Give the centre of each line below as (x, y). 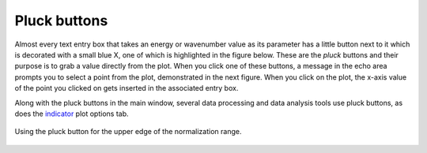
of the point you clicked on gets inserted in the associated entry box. (127, 88)
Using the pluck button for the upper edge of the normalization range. (128, 132)
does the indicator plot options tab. (72, 114)
